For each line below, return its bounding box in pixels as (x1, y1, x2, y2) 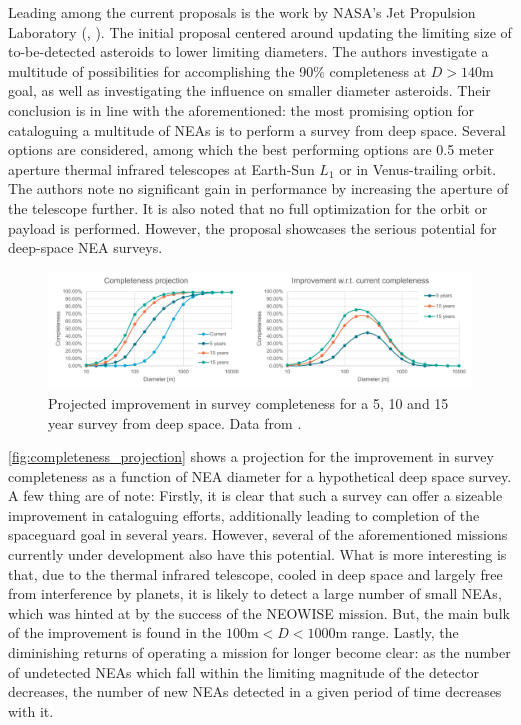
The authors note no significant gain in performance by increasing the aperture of (8, 178, 509, 199)
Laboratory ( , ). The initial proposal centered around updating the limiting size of (8, 21, 512, 42)
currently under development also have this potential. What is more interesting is (8, 544, 507, 565)
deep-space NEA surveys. (8, 237, 163, 258)
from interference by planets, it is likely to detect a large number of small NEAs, (8, 583, 502, 604)
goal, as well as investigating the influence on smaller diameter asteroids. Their (8, 80, 491, 101)
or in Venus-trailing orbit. (339, 158, 497, 179)
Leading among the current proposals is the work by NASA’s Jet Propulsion (8, 2, 476, 22)
